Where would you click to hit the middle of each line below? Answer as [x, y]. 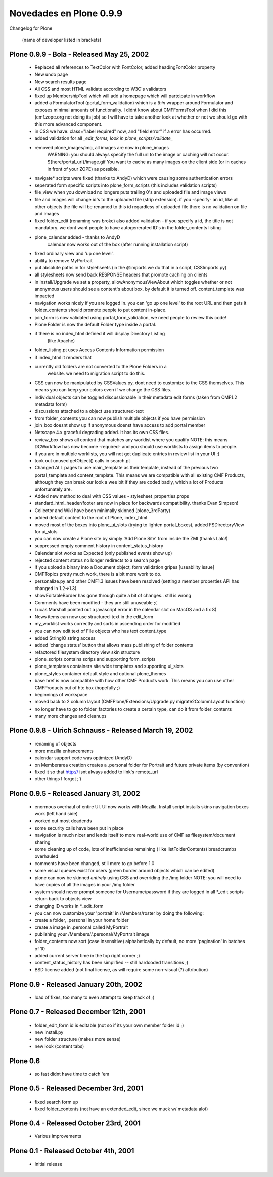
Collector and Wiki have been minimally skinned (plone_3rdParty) [102, 510]
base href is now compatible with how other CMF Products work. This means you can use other [134, 681]
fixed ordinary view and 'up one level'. [74, 254]
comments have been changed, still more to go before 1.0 [95, 863]
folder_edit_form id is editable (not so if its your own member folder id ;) [109, 1025]
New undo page [51, 74]
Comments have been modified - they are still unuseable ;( [96, 602]
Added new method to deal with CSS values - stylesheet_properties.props [112, 496]
